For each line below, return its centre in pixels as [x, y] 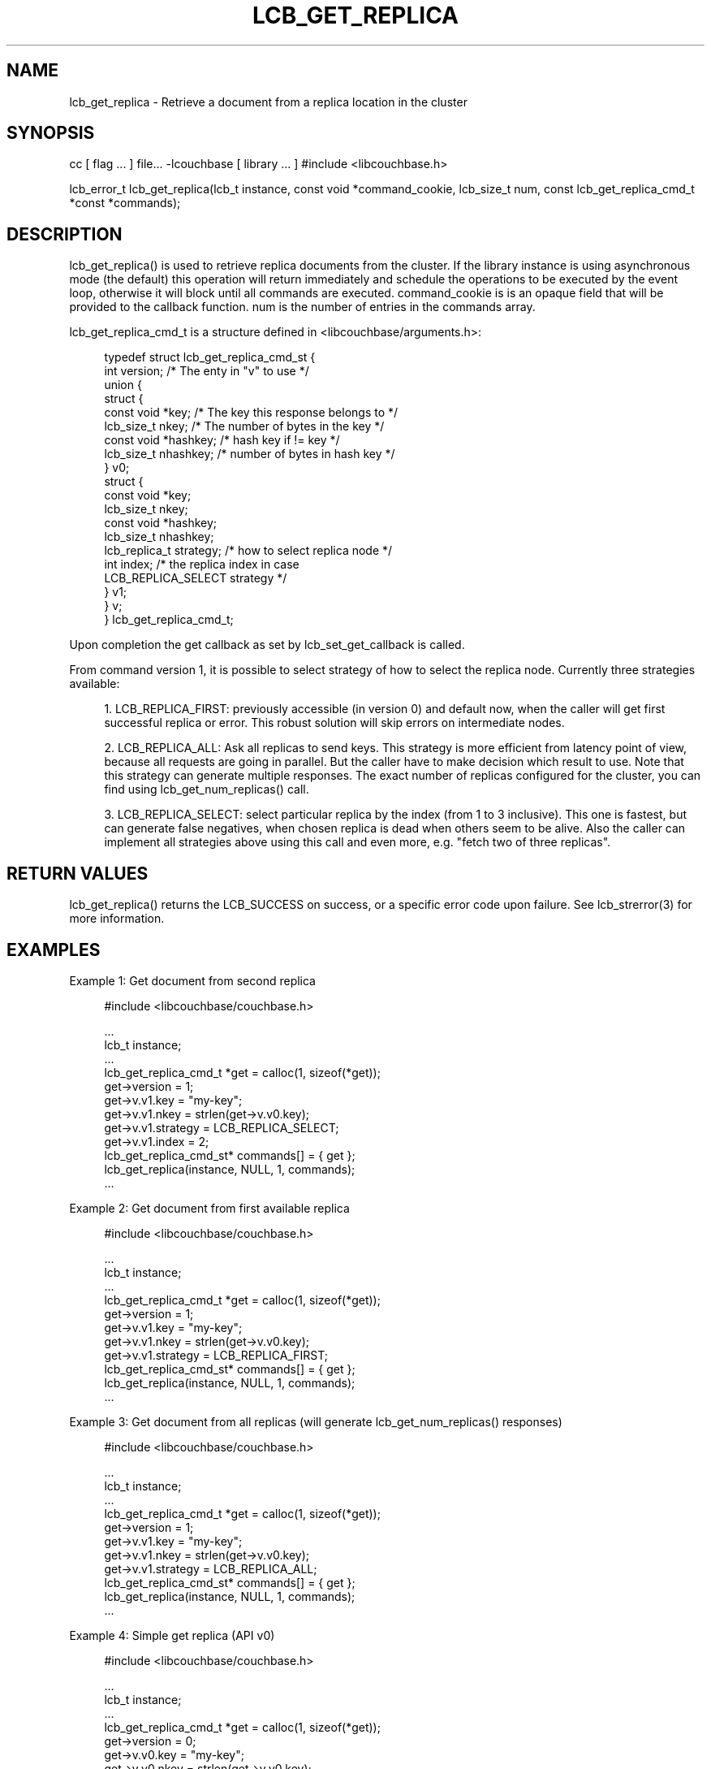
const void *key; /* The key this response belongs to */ [251, 413]
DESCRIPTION [65, 234]
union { [123, 385]
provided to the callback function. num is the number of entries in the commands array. [302, 307]
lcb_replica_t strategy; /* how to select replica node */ [248, 551]
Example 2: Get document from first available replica [209, 1208]
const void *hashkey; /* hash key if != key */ [222, 440]
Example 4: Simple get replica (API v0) [172, 1635]
